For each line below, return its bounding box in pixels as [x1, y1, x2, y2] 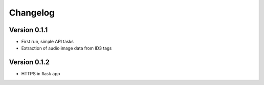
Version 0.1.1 [9, 26, 48, 34]
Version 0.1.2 [9, 58, 50, 67]
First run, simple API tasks [21, 39, 74, 45]
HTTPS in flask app [21, 71, 61, 77]
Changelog [9, 7, 55, 18]
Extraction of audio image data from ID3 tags [21, 45, 112, 51]
